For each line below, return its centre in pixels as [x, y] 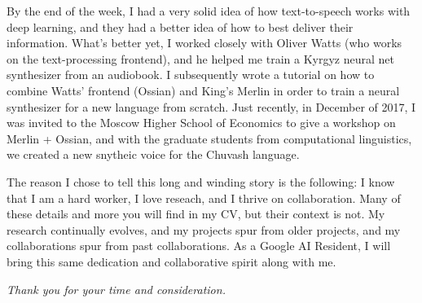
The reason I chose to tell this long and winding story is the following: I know [201, 181]
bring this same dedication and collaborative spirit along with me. [171, 261]
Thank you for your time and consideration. [116, 289]
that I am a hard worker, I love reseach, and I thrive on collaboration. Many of [204, 198]
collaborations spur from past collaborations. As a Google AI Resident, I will [199, 246]
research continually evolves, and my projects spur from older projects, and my [204, 229]
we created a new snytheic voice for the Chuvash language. [153, 154]
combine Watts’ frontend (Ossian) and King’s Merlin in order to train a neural [203, 90]
